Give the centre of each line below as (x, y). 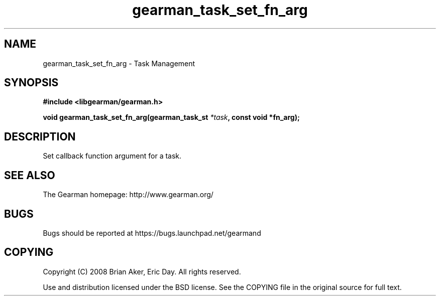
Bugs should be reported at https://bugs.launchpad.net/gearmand (152, 233)
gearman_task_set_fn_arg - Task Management (119, 63)
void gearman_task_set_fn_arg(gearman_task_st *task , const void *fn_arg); (171, 117)
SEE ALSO (30, 175)
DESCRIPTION (40, 136)
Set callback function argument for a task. (112, 156)
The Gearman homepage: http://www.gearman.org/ (128, 195)
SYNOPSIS (31, 83)
